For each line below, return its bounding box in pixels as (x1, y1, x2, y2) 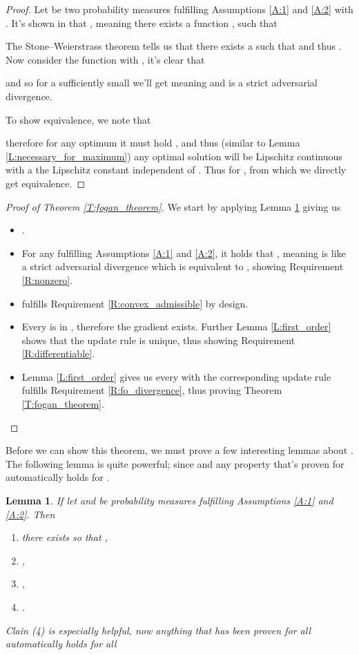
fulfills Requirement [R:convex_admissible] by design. (21, 296, 249, 310)
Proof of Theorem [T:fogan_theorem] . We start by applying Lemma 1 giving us (6, 199, 341, 213)
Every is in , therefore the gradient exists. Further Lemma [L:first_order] (21, 319, 331, 334)
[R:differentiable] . (21, 346, 95, 361)
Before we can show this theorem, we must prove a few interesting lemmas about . (6, 443, 353, 457)
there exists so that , (21, 530, 108, 544)
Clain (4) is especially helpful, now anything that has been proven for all (6, 623, 311, 637)
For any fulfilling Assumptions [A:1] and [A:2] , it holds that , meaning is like (21, 245, 346, 260)
